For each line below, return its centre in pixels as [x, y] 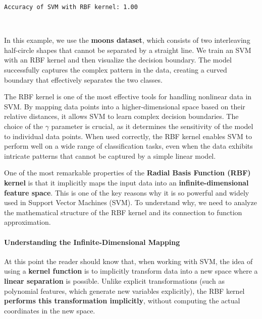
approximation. [28, 222]
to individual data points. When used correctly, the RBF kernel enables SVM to [128, 136]
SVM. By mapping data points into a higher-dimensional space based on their [125, 106]
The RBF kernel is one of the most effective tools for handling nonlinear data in [128, 97]
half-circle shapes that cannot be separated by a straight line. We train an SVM [128, 50]
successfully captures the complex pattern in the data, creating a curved [116, 70]
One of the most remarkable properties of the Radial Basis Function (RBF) [127, 173]
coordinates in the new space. [50, 310]
